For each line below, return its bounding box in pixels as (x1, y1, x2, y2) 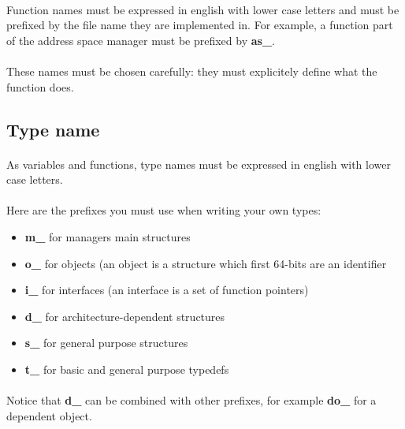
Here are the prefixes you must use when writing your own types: (6, 202, 321, 218)
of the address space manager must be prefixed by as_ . (6, 32, 275, 48)
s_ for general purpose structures (24, 334, 188, 351)
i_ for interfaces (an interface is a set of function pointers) (24, 282, 309, 298)
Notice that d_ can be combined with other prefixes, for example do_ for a (6, 392, 377, 408)
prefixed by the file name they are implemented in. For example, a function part (6, 17, 393, 33)
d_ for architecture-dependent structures (24, 308, 225, 324)
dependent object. (6, 407, 92, 423)
